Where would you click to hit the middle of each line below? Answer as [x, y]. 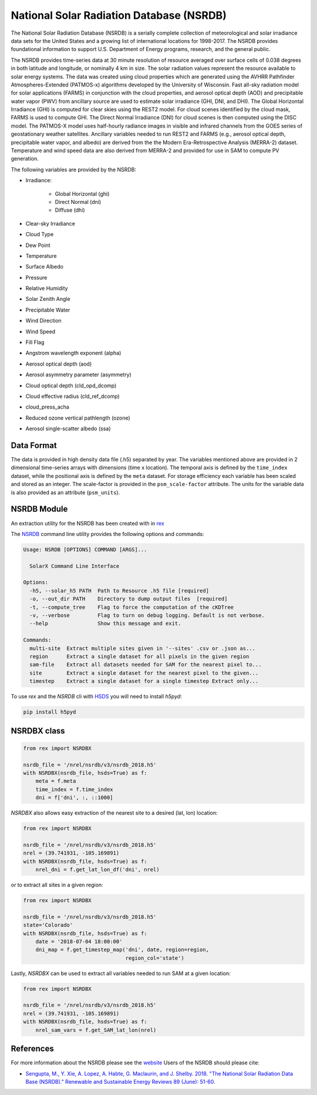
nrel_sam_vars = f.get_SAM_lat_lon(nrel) [96, 1030]
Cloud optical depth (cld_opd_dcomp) [71, 386]
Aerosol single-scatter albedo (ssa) [68, 428]
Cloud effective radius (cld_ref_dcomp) [72, 396]
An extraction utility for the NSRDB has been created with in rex [87, 523]
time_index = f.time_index [75, 789]
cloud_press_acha [48, 407]
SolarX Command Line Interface [75, 566]
